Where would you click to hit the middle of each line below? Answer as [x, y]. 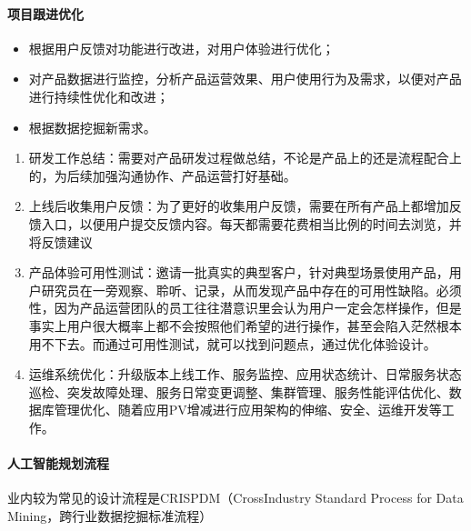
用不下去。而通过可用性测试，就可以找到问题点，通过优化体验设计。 [232, 343]
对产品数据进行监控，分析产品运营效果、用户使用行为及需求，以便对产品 [245, 79]
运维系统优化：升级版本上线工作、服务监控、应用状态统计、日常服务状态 [245, 374]
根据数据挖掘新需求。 [92, 127]
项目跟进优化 [45, 13]
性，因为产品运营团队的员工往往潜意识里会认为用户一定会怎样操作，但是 [245, 308]
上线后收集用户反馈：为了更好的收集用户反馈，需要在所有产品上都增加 [239, 206]
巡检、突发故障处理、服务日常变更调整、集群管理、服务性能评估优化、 [239, 391]
